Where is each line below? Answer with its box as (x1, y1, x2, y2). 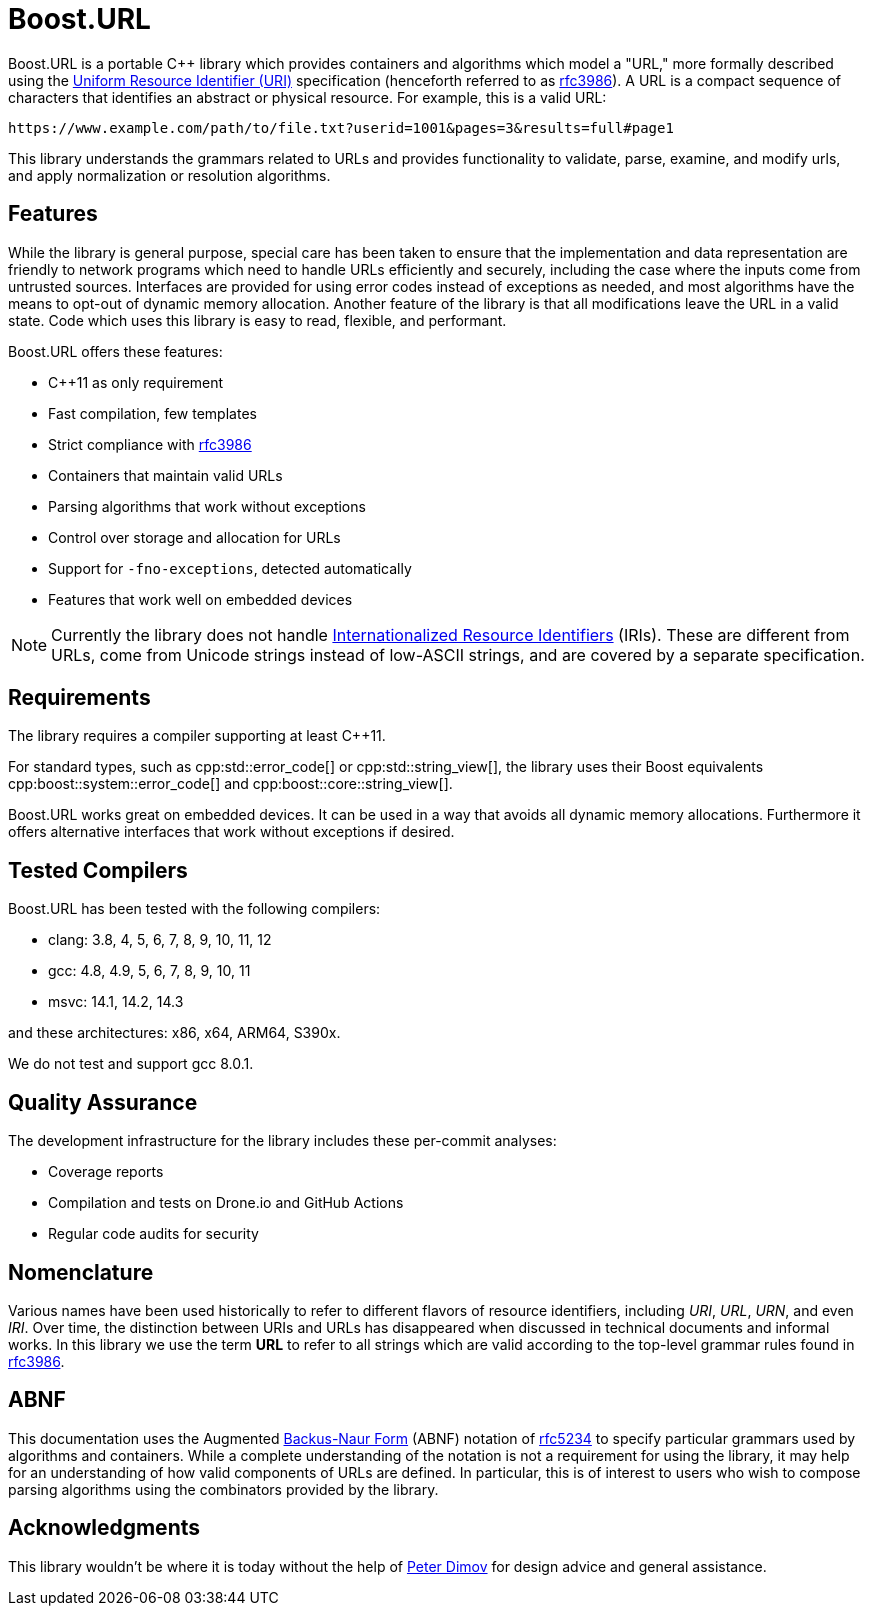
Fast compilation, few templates (48, 404, 257, 422)
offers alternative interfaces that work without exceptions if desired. (8, 823, 455, 841)
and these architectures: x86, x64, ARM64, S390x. (8, 1024, 341, 1042)
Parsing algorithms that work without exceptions (48, 497, 366, 515)
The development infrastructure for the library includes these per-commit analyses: (8, 1132, 557, 1150)
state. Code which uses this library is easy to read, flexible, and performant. (8, 311, 507, 329)
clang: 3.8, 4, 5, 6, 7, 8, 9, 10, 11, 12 (48, 931, 272, 949)
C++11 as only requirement (48, 373, 224, 391)
